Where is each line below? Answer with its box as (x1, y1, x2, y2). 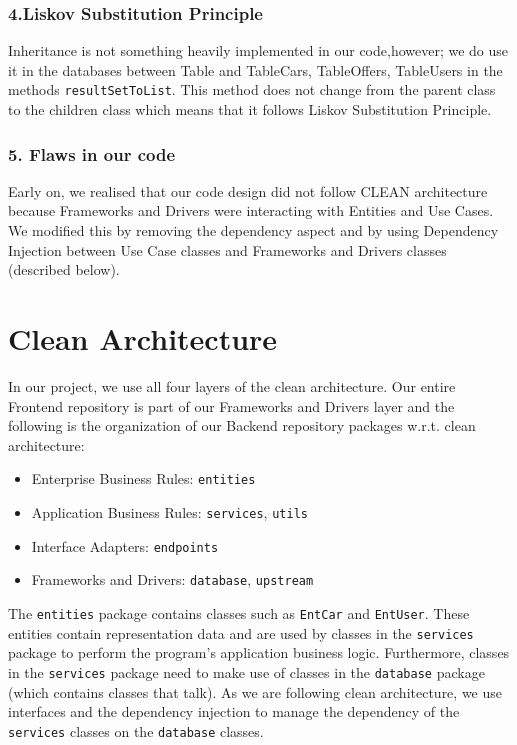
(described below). (8, 259, 120, 280)
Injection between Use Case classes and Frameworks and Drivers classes (8, 239, 447, 260)
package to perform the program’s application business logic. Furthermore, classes (8, 642, 510, 663)
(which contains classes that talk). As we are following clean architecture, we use (8, 681, 503, 702)
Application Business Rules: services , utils (31, 502, 308, 522)
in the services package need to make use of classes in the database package (8, 661, 485, 682)
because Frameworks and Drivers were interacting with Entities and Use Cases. (8, 200, 494, 221)
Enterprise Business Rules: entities (31, 468, 256, 489)
